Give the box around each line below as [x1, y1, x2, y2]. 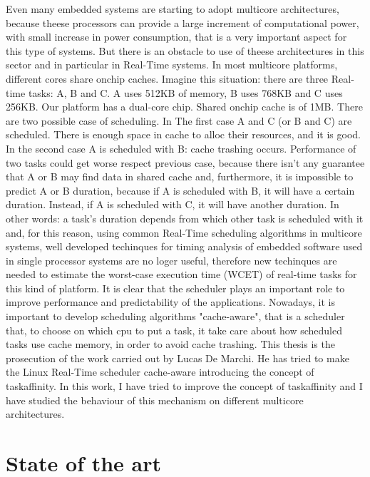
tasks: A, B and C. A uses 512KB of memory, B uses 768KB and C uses [28, 85, 343, 100]
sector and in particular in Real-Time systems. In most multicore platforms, [6, 57, 338, 72]
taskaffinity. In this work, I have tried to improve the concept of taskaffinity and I [6, 379, 363, 394]
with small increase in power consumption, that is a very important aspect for [6, 29, 347, 44]
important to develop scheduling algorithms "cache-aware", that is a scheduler [6, 309, 345, 324]
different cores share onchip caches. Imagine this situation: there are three [6, 71, 329, 86]
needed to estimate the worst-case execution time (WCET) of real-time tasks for [6, 267, 357, 282]
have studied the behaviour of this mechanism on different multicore [6, 392, 304, 407]
